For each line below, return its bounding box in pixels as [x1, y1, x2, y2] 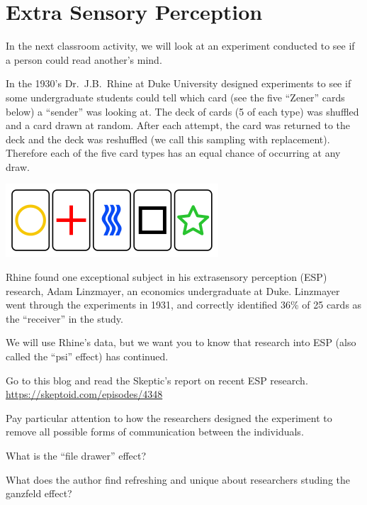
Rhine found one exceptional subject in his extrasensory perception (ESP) [6, 270, 327, 284]
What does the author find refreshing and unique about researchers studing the [6, 472, 351, 487]
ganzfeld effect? [6, 486, 72, 501]
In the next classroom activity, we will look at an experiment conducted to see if [6, 38, 355, 53]
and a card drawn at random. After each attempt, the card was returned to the [6, 118, 351, 133]
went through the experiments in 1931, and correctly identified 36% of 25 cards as [6, 297, 362, 312]
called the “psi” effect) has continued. [6, 349, 169, 364]
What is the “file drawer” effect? [6, 448, 147, 462]
